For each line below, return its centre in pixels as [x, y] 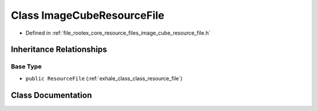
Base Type [26, 66]
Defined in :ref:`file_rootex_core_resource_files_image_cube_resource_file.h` [118, 33]
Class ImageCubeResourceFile [88, 15]
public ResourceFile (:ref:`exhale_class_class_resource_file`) [104, 78]
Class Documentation [52, 95]
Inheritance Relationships [59, 50]
